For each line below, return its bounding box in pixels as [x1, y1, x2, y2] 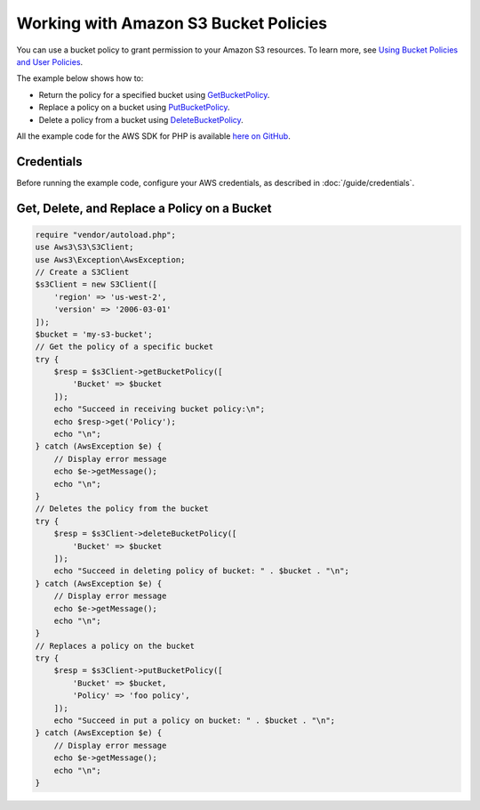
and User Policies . [16, 56, 84, 67]
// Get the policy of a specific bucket [35, 342, 213, 352]
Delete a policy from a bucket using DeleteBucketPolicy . [38, 114, 244, 125]
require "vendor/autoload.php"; [35, 230, 177, 239]
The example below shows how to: [16, 73, 144, 84]
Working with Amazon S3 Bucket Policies [16, 13, 328, 33]
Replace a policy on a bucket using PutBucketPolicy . [38, 102, 230, 113]
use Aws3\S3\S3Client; [35, 242, 134, 253]
